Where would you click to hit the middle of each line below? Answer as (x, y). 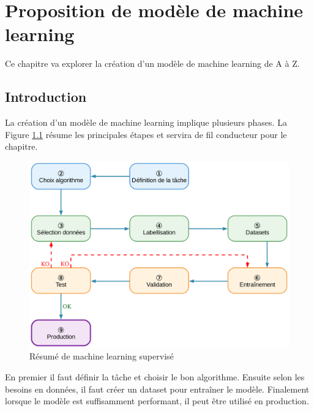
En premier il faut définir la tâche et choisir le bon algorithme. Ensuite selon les (155, 377)
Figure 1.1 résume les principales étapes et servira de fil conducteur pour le (146, 134)
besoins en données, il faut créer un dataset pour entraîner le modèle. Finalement (157, 389)
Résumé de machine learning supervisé (102, 356)
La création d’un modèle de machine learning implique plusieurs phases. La (146, 122)
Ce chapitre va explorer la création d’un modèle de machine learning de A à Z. (152, 63)
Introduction (46, 97)
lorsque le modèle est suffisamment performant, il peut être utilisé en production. (157, 401)
